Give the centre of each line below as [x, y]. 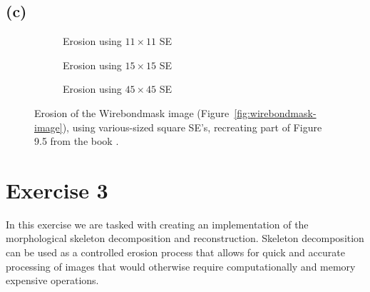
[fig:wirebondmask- [275, 112]
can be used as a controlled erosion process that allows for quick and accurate [175, 252]
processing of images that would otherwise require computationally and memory [181, 266]
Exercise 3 [57, 190]
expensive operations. [52, 280]
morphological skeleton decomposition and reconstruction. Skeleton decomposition [185, 238]
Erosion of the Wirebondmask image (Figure [132, 112]
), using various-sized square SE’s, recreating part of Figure [192, 127]
